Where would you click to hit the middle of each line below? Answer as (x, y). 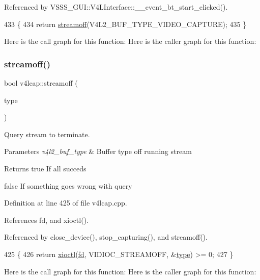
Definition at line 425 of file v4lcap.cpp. (66, 203)
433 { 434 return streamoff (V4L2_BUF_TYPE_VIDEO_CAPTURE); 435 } (125, 24)
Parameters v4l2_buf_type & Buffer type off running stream (98, 151)
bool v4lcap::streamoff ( (41, 83)
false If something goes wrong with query (68, 185)
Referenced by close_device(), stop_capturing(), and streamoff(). (106, 237)
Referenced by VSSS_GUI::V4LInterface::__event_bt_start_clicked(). (116, 7)
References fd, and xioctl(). (46, 220)
